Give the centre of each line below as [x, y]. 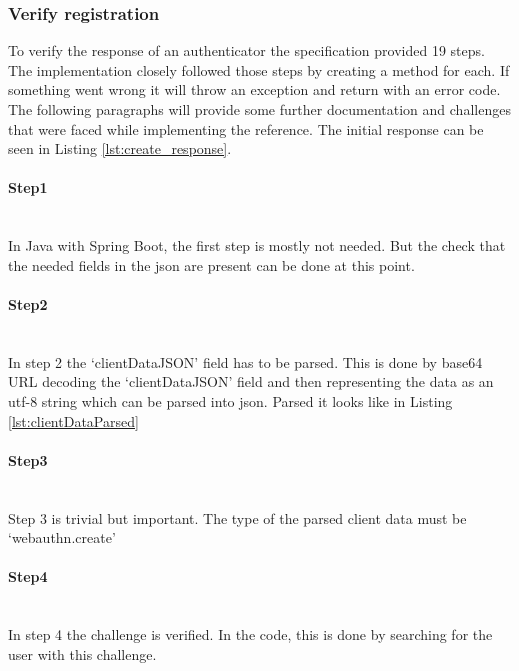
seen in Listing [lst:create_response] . [120, 148]
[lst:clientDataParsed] [73, 420]
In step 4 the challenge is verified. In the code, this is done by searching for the [250, 634]
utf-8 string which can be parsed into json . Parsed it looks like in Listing [230, 400]
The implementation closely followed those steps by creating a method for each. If [259, 69]
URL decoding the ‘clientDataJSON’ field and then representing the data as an [251, 381]
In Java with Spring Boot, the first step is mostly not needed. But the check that [257, 245]
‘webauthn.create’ [62, 537]
